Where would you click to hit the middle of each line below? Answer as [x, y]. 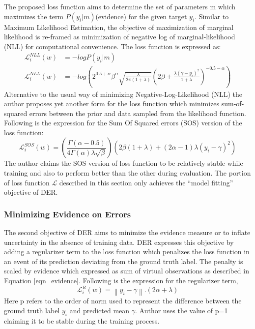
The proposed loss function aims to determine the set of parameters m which [120, 6]
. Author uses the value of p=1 [181, 311]
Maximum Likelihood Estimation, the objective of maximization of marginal [119, 27]
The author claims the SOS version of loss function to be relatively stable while [124, 163]
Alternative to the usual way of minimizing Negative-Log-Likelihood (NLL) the [123, 94]
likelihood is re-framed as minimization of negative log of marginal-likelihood [120, 37]
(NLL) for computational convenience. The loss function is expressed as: [113, 46]
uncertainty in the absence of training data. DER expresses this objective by [119, 242]
